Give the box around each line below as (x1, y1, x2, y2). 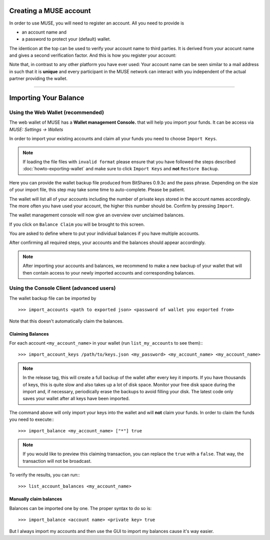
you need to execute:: (9, 416, 54, 423)
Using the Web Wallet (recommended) (9, 109, 104, 116)
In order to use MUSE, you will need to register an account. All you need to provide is (9, 20, 184, 26)
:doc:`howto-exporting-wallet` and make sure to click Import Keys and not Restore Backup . (22, 166, 219, 172)
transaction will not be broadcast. (22, 458, 92, 464)
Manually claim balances (9, 496, 62, 502)
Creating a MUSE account (9, 7, 91, 15)
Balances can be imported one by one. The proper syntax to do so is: (9, 505, 152, 511)
